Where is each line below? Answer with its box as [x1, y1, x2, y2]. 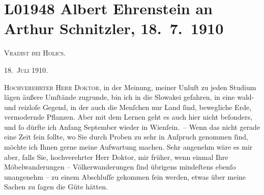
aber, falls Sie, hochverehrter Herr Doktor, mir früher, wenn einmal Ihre [4, 151, 228, 162]
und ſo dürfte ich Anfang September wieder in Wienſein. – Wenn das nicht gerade [4, 121, 260, 132]
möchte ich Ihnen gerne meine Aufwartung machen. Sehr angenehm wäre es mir [4, 142, 253, 152]
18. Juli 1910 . [4, 64, 48, 75]
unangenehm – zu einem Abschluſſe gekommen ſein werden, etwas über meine [4, 171, 246, 182]
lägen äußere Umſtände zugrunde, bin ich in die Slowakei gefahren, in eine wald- [4, 92, 254, 102]
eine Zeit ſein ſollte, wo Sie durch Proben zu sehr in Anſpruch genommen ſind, [4, 131, 248, 142]
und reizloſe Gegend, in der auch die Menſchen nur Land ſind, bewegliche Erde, [4, 101, 252, 112]
